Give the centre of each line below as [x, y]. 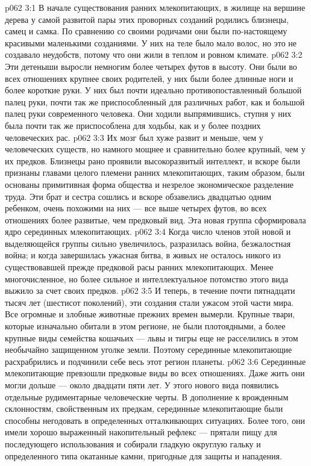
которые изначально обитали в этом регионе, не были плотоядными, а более [145, 326]
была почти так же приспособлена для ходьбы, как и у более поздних [133, 125]
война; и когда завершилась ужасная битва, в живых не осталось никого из [143, 255]
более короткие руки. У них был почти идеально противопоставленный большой [153, 90]
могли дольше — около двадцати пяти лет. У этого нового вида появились [142, 385]
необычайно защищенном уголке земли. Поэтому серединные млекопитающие [149, 349]
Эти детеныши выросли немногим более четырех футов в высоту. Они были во [151, 66]
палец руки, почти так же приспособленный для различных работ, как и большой [155, 101]
